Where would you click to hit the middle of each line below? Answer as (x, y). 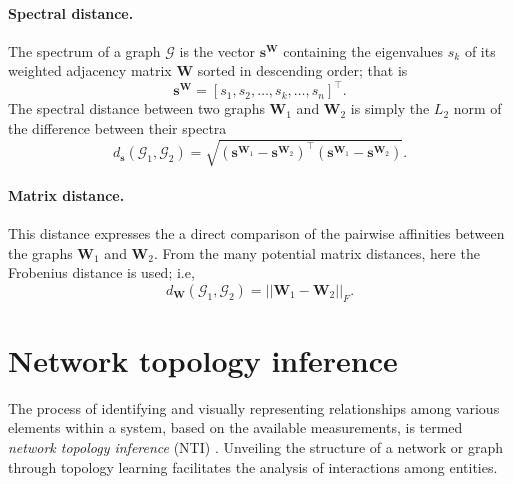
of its (480, 50)
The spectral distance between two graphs (136, 108)
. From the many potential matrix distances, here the (316, 252)
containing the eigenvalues (363, 50)
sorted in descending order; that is (302, 70)
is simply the (390, 108)
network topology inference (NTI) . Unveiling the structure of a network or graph (255, 446)
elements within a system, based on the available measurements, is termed (235, 427)
